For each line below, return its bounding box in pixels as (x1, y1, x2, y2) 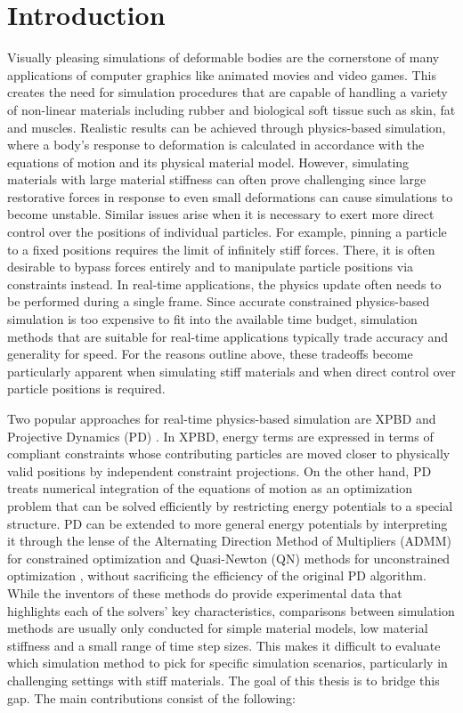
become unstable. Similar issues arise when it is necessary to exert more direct (7, 205, 435, 223)
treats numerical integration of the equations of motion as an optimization (7, 479, 412, 498)
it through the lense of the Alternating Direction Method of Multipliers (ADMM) (7, 531, 451, 550)
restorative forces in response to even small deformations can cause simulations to (7, 187, 453, 206)
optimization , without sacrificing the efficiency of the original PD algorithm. (7, 566, 426, 585)
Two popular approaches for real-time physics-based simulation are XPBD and (7, 409, 436, 427)
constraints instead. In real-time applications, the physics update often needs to (7, 274, 442, 293)
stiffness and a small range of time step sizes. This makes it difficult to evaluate (7, 636, 441, 654)
